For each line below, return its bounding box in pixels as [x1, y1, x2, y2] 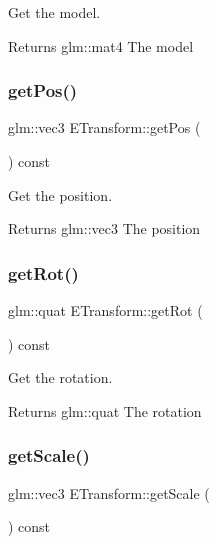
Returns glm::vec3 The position [8, 218, 201, 239]
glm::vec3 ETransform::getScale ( [8, 482, 210, 503]
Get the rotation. [8, 367, 113, 388]
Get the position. [8, 184, 113, 205]
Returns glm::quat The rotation [8, 400, 202, 421]
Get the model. [8, 2, 101, 22]
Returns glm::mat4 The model [8, 35, 194, 56]
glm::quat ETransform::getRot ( [8, 300, 203, 320]
